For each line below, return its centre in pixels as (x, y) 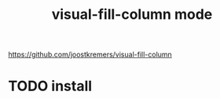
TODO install (50, 86)
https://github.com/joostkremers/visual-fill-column (90, 55)
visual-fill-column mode (132, 15)
